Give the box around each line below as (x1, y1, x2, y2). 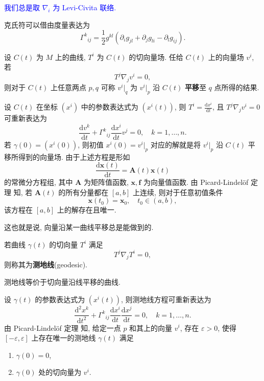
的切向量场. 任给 (129, 51, 183, 62)
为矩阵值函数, (84, 177, 129, 187)
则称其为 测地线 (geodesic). (4, 259, 88, 270)
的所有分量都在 (58, 186, 109, 197)
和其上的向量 (129, 322, 173, 333)
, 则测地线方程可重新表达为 (121, 293, 211, 304)
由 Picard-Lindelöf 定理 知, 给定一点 (4, 322, 121, 333)
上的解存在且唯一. (57, 204, 116, 215)
